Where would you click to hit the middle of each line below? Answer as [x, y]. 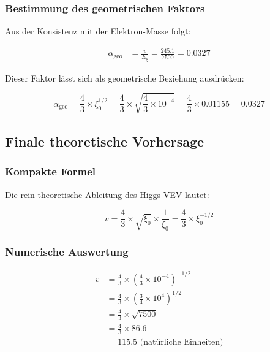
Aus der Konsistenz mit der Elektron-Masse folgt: [98, 31]
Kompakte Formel [50, 171]
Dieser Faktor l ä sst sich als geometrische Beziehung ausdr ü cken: [125, 78]
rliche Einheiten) [192, 342]
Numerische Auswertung [67, 252]
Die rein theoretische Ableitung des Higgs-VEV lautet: [107, 194]
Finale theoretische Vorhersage [105, 141]
